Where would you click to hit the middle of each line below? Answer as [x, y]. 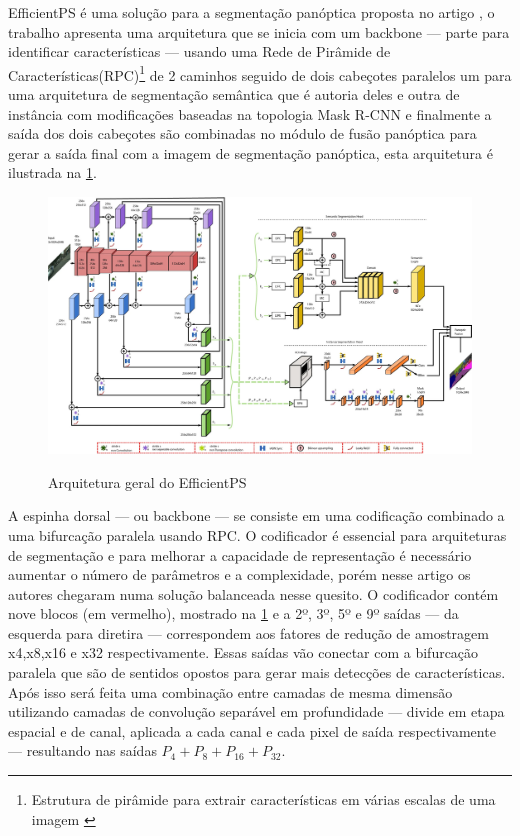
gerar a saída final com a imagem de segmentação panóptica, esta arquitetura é [250, 152]
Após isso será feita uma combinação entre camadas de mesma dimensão [230, 691]
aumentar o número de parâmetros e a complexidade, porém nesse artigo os [239, 574]
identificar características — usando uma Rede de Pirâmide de [199, 51]
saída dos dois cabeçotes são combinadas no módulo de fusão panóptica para [242, 133]
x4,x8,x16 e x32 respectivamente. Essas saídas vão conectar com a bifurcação [243, 652]
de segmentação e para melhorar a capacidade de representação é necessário [240, 554]
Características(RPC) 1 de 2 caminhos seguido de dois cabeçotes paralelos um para [260, 73]
